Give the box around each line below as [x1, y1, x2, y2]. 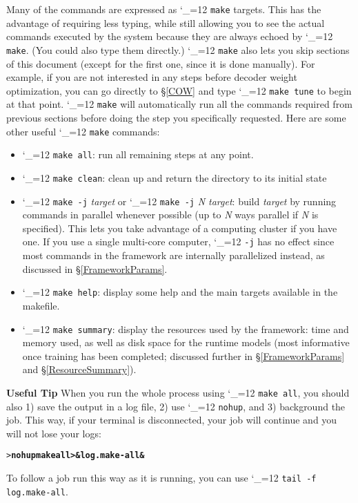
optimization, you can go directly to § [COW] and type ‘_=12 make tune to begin [6, 83, 352, 97]
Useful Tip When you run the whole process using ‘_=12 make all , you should [6, 385, 350, 399]
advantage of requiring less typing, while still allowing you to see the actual [6, 15, 325, 30]
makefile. [22, 298, 60, 312]
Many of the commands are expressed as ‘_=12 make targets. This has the [6, 2, 321, 16]
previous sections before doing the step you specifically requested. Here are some [6, 111, 346, 124]
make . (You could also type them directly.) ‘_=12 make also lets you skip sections [6, 42, 350, 57]
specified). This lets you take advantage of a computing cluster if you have [22, 220, 337, 235]
